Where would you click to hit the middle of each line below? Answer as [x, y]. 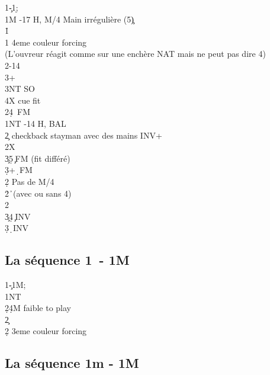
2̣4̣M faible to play [38, 308]
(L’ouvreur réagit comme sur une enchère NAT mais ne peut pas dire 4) [135, 54]
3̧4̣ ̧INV [18, 216]
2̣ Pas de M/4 [30, 181]
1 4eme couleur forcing [46, 42]
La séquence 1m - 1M [72, 363]
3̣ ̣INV [17, 228]
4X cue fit [23, 100]
